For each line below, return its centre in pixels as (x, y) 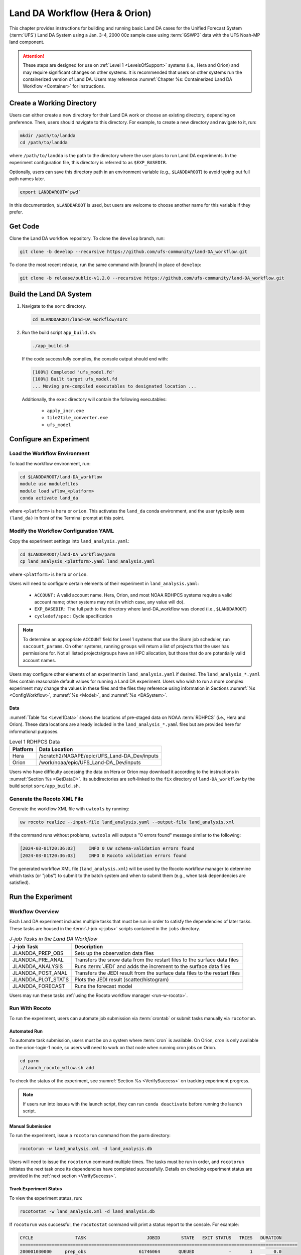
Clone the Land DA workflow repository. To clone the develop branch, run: (87, 238)
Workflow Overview (34, 912)
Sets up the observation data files (114, 953)
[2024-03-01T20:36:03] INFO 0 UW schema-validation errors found (107, 849)
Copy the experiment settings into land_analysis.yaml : (69, 541)
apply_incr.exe (66, 411)
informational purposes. (34, 731)
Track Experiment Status (36, 1189)
